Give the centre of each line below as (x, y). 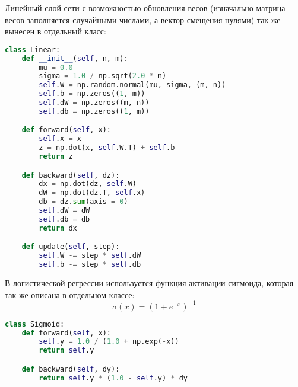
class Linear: (33, 49)
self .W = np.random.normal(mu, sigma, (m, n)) (132, 85)
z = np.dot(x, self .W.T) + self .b (107, 148)
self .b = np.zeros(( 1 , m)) (92, 94)
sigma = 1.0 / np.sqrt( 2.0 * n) (103, 76)
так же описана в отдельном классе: (70, 294)
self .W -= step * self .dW (90, 256)
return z (56, 157)
